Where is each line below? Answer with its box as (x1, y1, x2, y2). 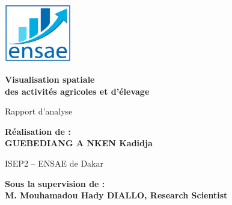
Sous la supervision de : (5, 177, 105, 189)
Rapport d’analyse (5, 105, 73, 117)
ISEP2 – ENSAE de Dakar (5, 157, 103, 170)
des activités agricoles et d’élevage (5, 85, 150, 97)
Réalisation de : (5, 125, 71, 137)
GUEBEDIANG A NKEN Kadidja (5, 137, 153, 149)
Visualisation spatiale (5, 73, 95, 86)
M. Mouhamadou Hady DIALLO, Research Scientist (5, 189, 228, 201)
